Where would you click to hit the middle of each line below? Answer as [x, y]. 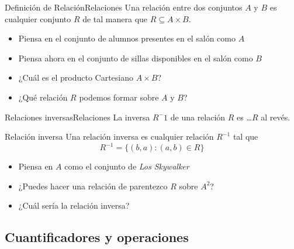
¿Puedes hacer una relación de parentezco [93, 186]
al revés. [276, 117]
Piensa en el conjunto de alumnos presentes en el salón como [127, 38]
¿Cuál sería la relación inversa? [74, 205]
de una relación [198, 117]
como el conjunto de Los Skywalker [127, 166]
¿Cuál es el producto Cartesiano [76, 77]
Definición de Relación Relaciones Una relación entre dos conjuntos [124, 7]
